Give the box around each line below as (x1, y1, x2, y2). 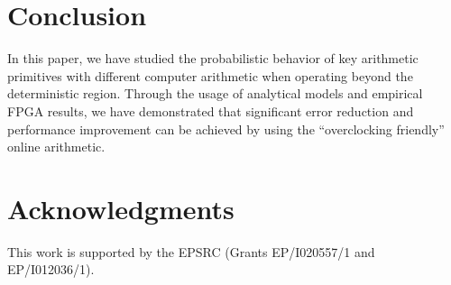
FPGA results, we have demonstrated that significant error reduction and (7, 101, 414, 120)
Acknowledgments (7, 189, 235, 226)
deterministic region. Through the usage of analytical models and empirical (7, 84, 423, 103)
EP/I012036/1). (7, 260, 95, 279)
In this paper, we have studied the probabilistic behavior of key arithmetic (7, 49, 419, 68)
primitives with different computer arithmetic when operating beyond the (7, 66, 413, 85)
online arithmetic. (7, 137, 106, 156)
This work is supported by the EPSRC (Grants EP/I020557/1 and (7, 242, 375, 261)
